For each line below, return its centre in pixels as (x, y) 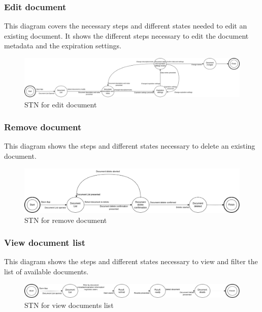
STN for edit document (61, 104)
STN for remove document (66, 220)
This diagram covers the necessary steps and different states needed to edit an (126, 26)
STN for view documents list (69, 305)
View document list (45, 243)
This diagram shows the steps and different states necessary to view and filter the (131, 261)
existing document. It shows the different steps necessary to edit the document (126, 35)
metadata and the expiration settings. (63, 46)
